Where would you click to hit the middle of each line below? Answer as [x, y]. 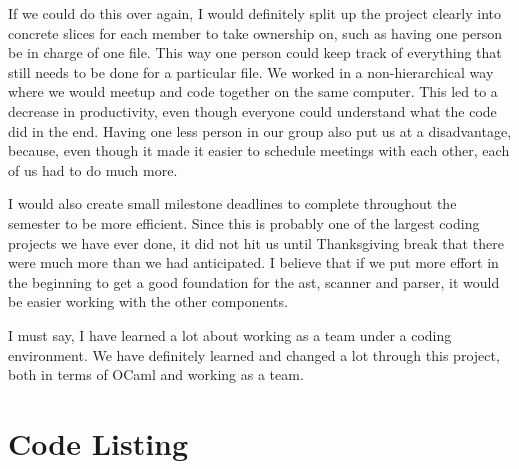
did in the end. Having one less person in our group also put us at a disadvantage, [260, 130]
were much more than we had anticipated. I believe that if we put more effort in [253, 262]
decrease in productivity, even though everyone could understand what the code [252, 110]
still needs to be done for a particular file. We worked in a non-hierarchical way [251, 71]
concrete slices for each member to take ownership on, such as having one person [255, 32]
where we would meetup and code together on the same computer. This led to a [253, 91]
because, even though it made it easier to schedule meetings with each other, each [259, 150]
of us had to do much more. [93, 169]
